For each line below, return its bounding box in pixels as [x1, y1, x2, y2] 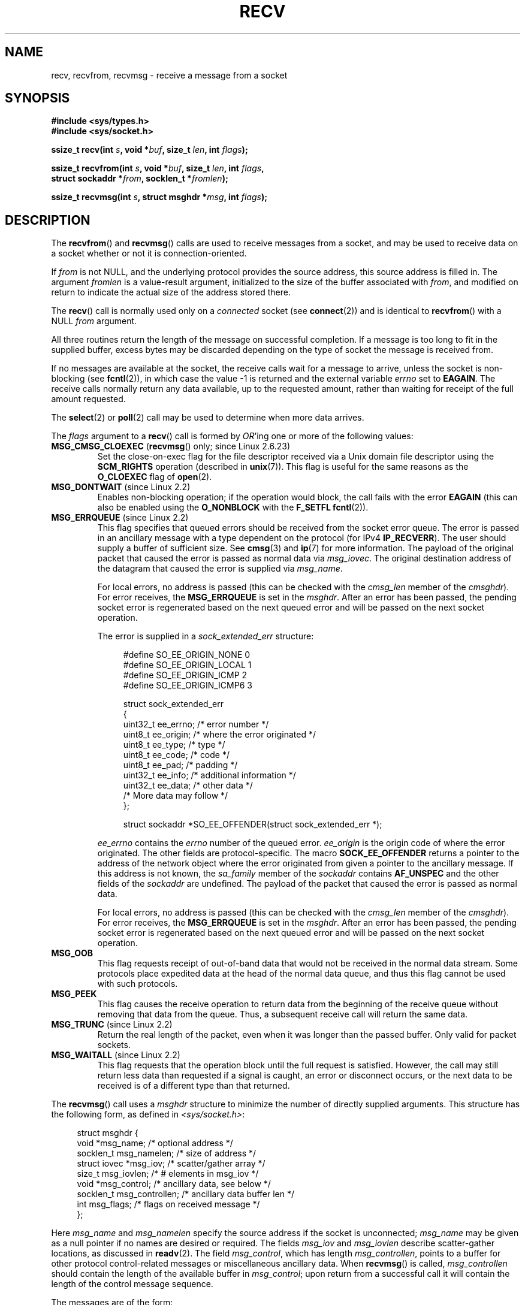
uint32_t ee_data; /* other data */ [123, 780, 253, 791]
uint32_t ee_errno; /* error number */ [123, 719, 269, 730]
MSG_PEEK [51, 989, 97, 999]
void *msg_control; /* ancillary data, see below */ [77, 1179, 271, 1189]
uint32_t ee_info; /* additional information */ [123, 770, 296, 781]
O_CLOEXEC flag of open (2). [97, 472, 212, 482]
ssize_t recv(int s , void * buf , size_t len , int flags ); [51, 144, 248, 155]
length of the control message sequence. [51, 1279, 213, 1289]
